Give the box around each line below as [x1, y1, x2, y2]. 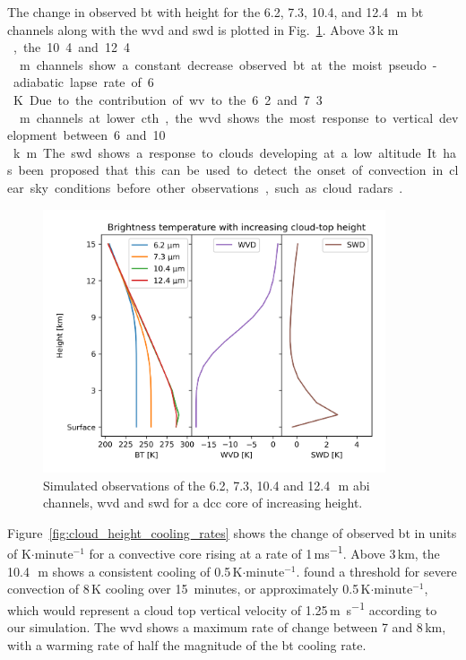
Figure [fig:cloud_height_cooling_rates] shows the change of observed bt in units [7, 523, 457, 542]
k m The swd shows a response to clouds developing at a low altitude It [13, 143, 437, 161]
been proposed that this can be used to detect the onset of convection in [18, 161, 444, 179]
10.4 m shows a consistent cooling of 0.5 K [7, 561, 243, 580]
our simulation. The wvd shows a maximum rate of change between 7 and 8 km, [7, 618, 446, 637]
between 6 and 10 [63, 126, 166, 144]
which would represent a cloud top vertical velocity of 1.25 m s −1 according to [7, 597, 437, 619]
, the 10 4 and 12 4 [13, 38, 130, 56]
